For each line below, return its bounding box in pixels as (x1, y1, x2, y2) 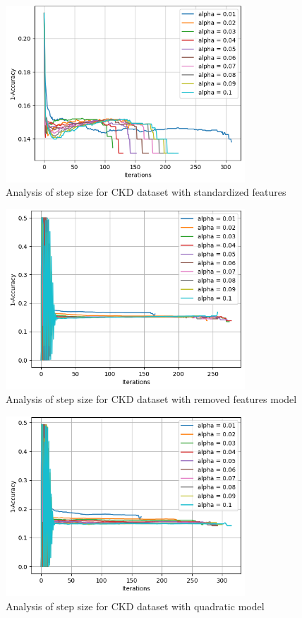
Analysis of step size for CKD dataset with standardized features (6, 185, 286, 199)
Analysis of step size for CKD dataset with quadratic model (6, 598, 265, 613)
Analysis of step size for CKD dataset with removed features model (6, 392, 297, 407)
